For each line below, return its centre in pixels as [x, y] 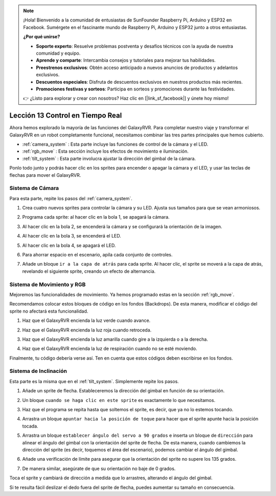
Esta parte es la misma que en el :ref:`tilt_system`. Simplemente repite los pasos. [94, 381]
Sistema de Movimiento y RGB [48, 285]
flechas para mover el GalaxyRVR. [45, 175]
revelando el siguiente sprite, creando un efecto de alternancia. [89, 271]
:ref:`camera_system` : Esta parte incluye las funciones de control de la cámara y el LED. [115, 144]
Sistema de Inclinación [38, 371]
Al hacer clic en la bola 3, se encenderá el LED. [72, 236]
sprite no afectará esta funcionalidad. [49, 311]
